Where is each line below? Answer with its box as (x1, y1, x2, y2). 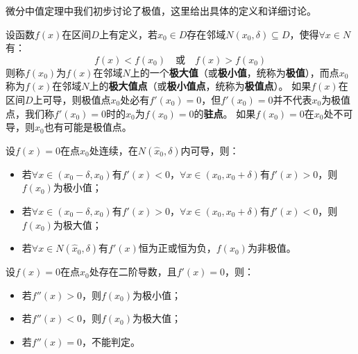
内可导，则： (180, 143, 239, 157)
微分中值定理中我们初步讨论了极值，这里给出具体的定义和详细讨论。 (6, 3, 316, 17)
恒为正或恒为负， (138, 241, 216, 255)
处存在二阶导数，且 (89, 264, 177, 279)
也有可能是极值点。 (44, 120, 132, 134)
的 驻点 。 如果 (194, 106, 256, 120)
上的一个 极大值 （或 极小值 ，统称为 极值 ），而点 (130, 65, 339, 79)
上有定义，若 (99, 26, 157, 41)
